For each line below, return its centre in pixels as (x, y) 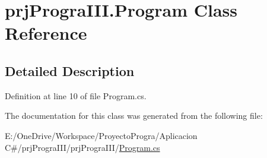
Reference (46, 33)
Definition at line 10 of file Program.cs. (76, 95)
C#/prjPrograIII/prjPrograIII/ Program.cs (82, 147)
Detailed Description (70, 70)
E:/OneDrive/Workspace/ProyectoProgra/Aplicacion (101, 135)
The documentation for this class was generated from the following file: (134, 116)
